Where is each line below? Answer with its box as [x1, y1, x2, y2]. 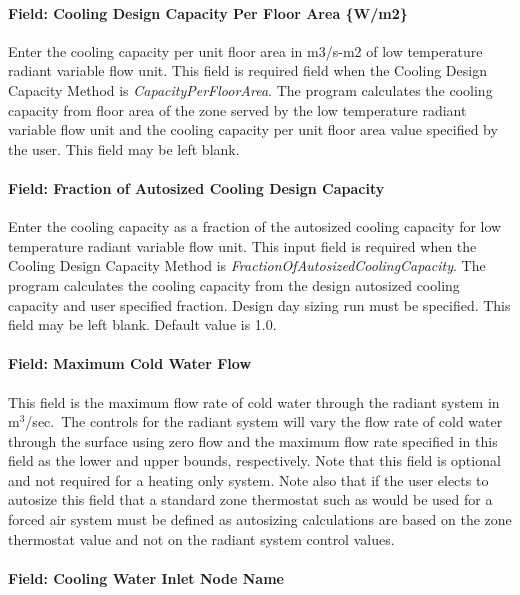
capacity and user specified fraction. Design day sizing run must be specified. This [8, 294, 511, 315]
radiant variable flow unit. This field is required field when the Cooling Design [8, 60, 487, 81]
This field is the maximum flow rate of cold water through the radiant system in [8, 391, 500, 412]
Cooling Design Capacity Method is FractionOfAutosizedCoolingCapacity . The [8, 255, 486, 276]
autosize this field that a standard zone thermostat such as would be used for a [8, 489, 493, 510]
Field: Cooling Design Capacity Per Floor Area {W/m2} [8, 2, 408, 23]
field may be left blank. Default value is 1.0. [8, 314, 277, 335]
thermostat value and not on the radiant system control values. [8, 528, 395, 549]
